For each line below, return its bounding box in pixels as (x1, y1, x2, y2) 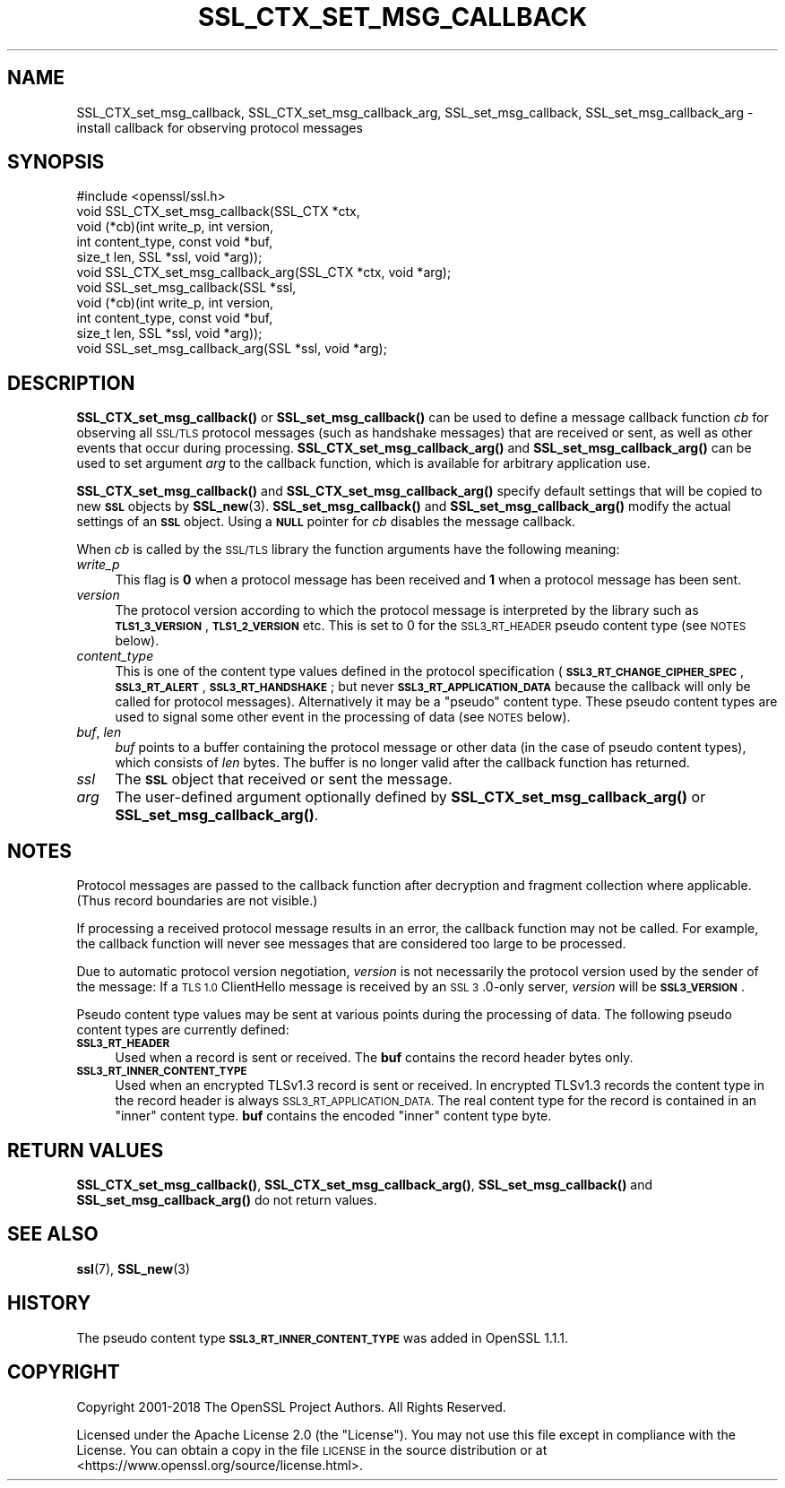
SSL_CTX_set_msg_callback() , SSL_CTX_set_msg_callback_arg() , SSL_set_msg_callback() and (76, 1176, 653, 1192)
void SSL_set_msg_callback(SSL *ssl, (76, 280, 297, 296)
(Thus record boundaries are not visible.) (76, 893, 318, 909)
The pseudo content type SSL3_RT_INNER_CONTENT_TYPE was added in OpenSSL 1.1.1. (76, 1329, 568, 1345)
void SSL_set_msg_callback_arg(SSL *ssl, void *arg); (76, 341, 387, 357)
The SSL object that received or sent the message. (115, 770, 453, 789)
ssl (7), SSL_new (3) (76, 1260, 191, 1276)
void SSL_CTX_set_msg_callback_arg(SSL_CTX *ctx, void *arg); (76, 264, 452, 281)
